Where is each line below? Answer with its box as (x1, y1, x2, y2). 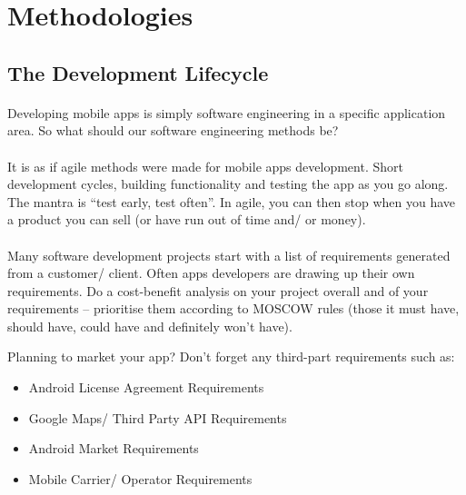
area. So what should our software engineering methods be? (7, 121, 339, 140)
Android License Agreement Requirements (28, 378, 264, 397)
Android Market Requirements (28, 439, 199, 458)
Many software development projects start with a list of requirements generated (7, 245, 451, 264)
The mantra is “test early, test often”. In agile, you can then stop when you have (7, 192, 456, 211)
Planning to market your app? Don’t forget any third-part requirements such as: (7, 347, 455, 366)
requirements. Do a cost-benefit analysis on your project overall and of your (7, 281, 429, 300)
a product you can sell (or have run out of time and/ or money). (7, 210, 366, 229)
